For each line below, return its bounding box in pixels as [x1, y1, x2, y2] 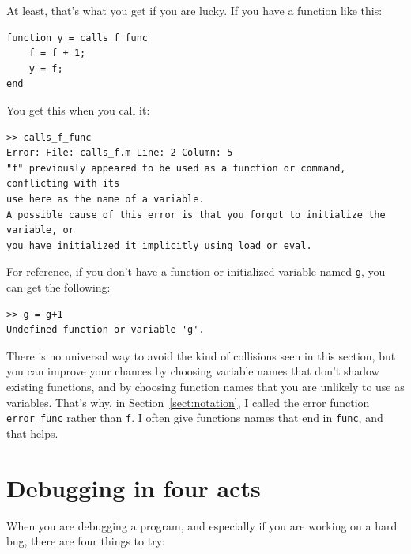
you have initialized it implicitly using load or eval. [6, 239, 312, 251]
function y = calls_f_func [6, 32, 148, 43]
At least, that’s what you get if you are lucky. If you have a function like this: [6, 2, 383, 18]
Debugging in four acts [6, 471, 261, 503]
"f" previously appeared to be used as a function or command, [6, 162, 346, 174]
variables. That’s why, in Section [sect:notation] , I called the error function [6, 394, 370, 410]
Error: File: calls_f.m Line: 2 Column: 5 [6, 147, 233, 159]
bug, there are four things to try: [6, 533, 165, 549]
